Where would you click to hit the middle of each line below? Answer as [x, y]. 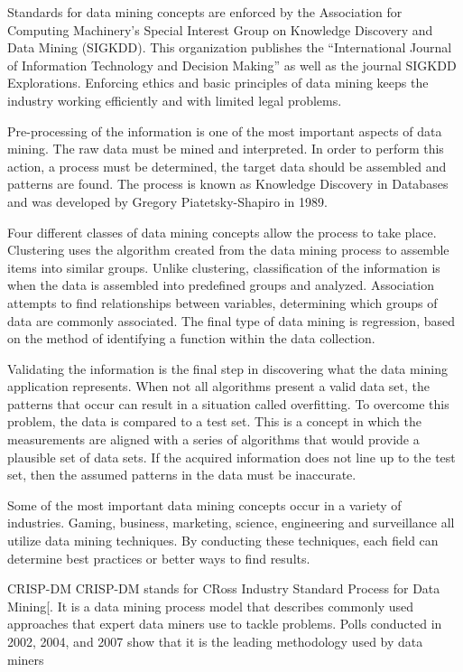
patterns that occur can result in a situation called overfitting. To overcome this [228, 403]
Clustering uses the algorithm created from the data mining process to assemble [228, 250]
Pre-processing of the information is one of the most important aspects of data [225, 131]
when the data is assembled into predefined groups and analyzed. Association [221, 285]
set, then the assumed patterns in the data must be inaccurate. [182, 475]
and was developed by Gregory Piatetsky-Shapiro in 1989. [167, 201]
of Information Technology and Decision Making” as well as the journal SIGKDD [232, 65]
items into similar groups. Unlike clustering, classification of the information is [224, 267]
